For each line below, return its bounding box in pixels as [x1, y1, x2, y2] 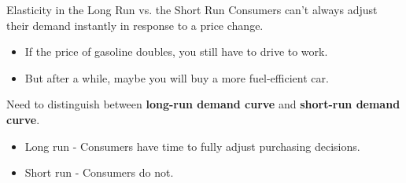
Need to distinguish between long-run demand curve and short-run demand [6, 96, 400, 112]
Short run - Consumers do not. [24, 164, 174, 181]
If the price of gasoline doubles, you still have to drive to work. [24, 43, 328, 60]
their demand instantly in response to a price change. [6, 16, 264, 33]
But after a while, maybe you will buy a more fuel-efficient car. [24, 69, 329, 86]
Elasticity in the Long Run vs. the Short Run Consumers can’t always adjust [6, 2, 378, 17]
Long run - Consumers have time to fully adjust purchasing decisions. [24, 137, 360, 154]
